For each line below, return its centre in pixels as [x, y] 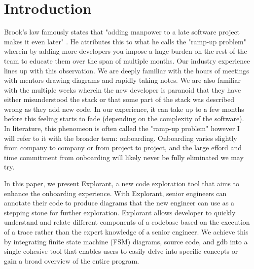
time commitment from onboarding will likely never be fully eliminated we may [124, 157]
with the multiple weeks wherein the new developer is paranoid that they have [123, 89]
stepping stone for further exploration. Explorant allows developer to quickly [120, 212]
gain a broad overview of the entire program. [72, 260]
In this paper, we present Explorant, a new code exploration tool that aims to [122, 184]
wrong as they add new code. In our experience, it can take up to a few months [124, 109]
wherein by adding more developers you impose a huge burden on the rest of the [126, 51]
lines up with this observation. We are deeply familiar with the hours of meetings [127, 70]
